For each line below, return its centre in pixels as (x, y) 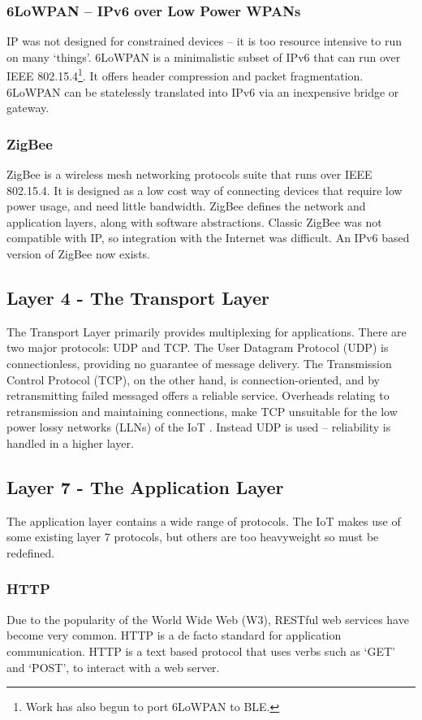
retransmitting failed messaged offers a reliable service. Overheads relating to (198, 395)
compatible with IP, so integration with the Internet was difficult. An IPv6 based (208, 238)
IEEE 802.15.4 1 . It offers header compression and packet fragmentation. (185, 75)
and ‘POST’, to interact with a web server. (113, 667)
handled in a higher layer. (70, 442)
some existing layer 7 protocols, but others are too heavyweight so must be (193, 537)
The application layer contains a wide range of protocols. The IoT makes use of (204, 520)
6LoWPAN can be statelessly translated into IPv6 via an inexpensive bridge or (203, 91)
